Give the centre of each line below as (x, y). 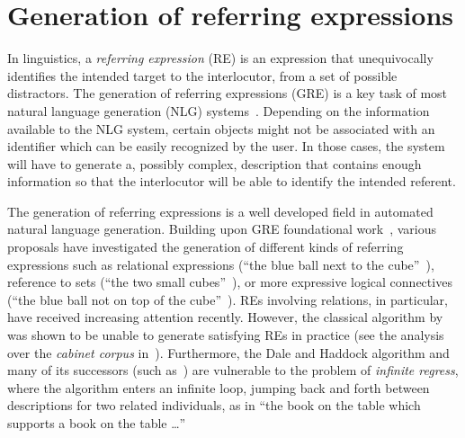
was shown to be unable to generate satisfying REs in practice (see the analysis (226, 335)
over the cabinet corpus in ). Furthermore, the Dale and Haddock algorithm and (228, 352)
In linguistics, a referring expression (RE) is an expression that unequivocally (220, 58)
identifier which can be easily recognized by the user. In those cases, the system (226, 146)
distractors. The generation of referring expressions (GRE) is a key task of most (228, 93)
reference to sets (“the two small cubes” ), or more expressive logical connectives (230, 282)
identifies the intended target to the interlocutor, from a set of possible (202, 75)
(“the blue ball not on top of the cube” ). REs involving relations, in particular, (228, 299)
